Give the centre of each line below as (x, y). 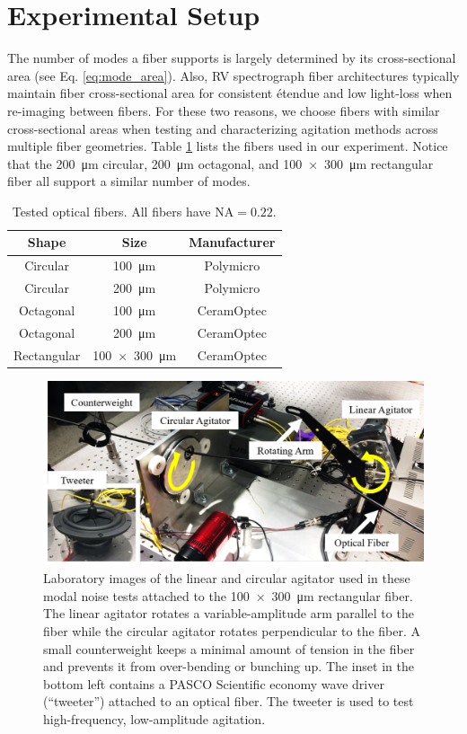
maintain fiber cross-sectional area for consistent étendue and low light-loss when (230, 93)
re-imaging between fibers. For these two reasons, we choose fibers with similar (224, 110)
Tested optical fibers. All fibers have (111, 211)
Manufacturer (232, 242)
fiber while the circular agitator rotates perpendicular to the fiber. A (232, 630)
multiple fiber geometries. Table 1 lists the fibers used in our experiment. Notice (228, 146)
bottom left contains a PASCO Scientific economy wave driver (214, 683)
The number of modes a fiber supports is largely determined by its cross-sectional (232, 58)
